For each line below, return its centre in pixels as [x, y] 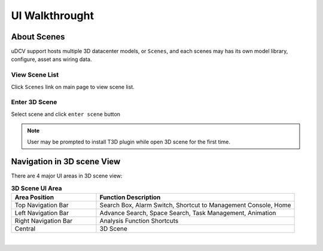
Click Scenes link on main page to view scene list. [73, 87]
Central [25, 229]
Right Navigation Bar [44, 221]
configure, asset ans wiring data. [51, 59]
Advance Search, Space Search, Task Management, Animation [188, 213]
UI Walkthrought [52, 16]
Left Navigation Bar [42, 213]
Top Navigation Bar [42, 205]
